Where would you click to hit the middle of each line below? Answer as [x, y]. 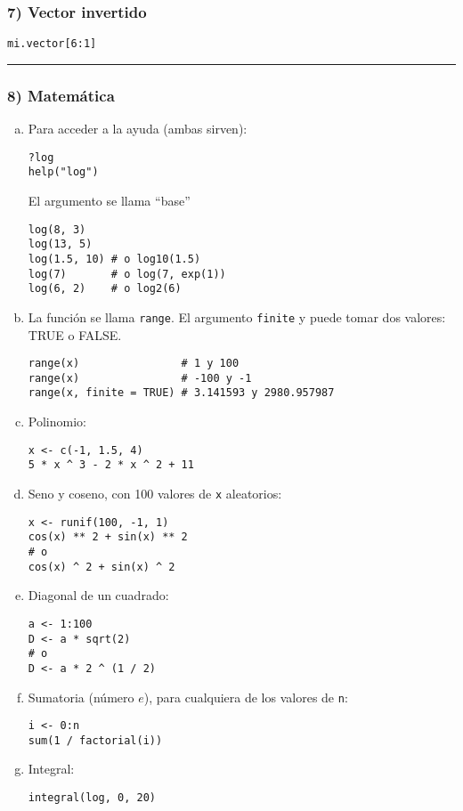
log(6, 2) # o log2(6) [105, 289]
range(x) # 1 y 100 [134, 364]
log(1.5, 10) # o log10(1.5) [114, 259]
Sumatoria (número [81, 697]
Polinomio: [57, 422]
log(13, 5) [60, 244]
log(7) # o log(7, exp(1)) [127, 274]
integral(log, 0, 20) [92, 798]
